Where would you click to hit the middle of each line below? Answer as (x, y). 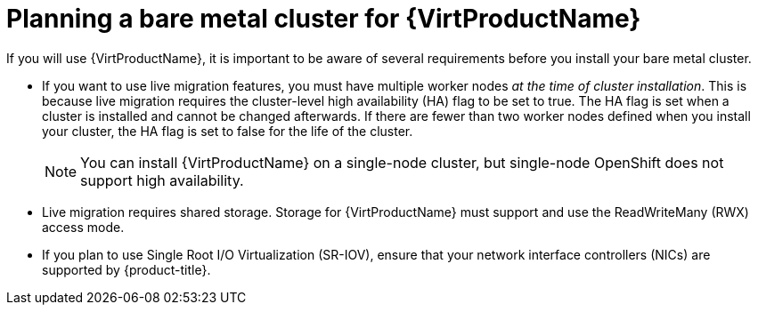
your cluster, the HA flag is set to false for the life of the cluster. (228, 131)
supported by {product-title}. (126, 269)
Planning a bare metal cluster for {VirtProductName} (324, 19)
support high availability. (162, 180)
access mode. (83, 227)
